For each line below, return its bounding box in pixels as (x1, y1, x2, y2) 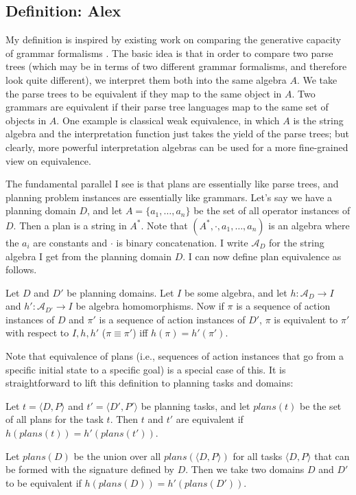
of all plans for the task (5, 412, 104, 426)
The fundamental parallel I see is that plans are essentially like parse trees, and (5, 176, 339, 191)
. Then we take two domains (185, 462, 305, 476)
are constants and (33, 235, 108, 249)
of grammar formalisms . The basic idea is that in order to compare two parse (5, 45, 333, 60)
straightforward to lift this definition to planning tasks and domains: (5, 376, 294, 390)
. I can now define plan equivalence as (182, 249, 342, 263)
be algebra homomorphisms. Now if (75, 299, 224, 313)
